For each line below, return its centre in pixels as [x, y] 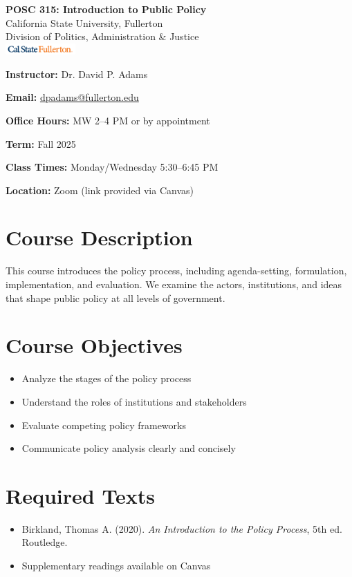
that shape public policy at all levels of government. [115, 297]
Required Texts [81, 495]
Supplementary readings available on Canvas [116, 565]
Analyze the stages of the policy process [106, 378]
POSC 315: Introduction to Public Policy [106, 9]
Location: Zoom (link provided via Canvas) [100, 190]
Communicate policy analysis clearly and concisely [129, 448]
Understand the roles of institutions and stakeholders [134, 401]
